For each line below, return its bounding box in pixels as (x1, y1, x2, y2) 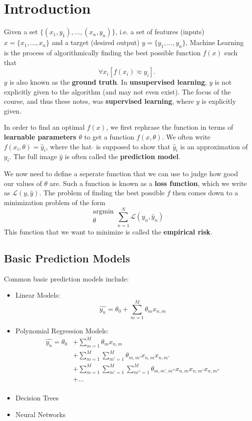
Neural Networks (15, 409, 66, 420)
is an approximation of (180, 141, 248, 151)
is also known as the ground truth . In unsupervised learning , (9, 77, 207, 87)
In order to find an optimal (4, 122, 85, 132)
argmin (92, 208, 114, 215)
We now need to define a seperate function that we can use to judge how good (4, 168, 238, 179)
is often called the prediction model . (64, 151, 181, 162)
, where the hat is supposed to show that (46, 141, 170, 151)
